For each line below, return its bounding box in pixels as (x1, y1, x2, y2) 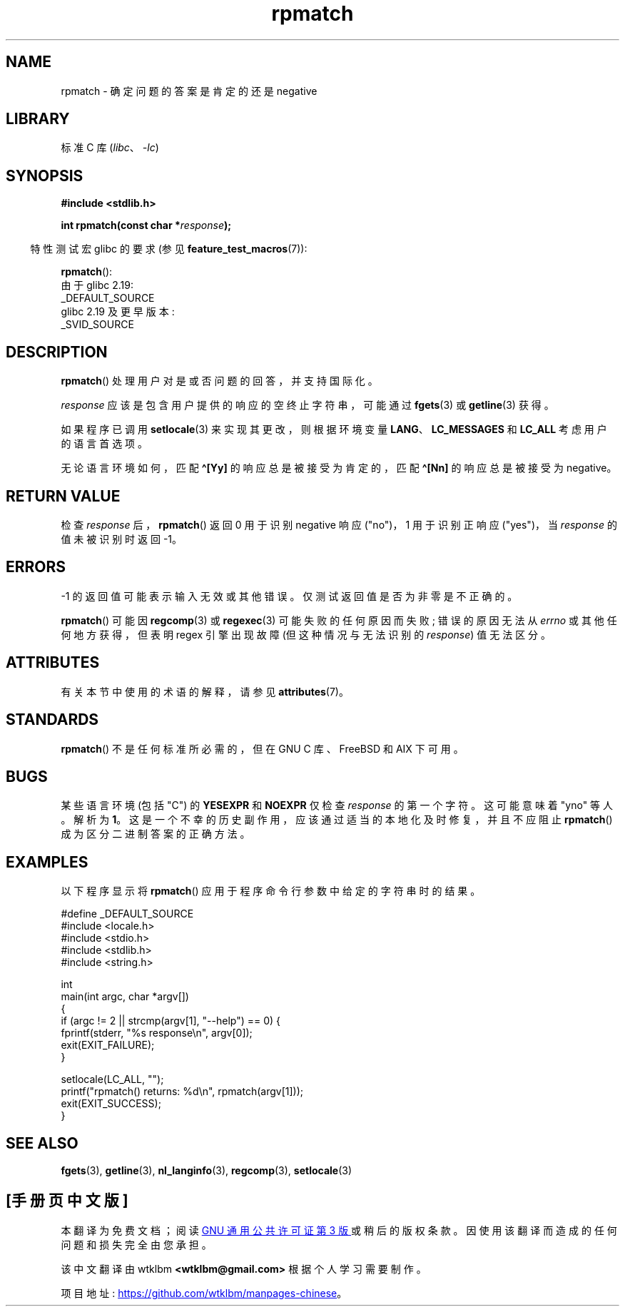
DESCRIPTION (6, 342, 108, 361)
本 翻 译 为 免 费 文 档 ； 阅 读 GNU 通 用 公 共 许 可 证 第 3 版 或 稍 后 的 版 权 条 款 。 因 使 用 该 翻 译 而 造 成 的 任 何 (61, 1224, 617, 1236)
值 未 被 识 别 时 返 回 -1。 (61, 532, 183, 545)
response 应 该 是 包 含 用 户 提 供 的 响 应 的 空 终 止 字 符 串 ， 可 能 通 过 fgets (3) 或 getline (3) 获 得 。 (61, 399, 554, 412)
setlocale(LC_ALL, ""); (61, 1073, 164, 1086)
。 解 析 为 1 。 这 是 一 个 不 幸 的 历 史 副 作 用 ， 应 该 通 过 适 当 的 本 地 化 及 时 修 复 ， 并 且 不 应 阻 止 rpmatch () (61, 813, 613, 826)
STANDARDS (6, 711, 99, 729)
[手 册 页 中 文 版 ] (6, 1191, 128, 1210)
